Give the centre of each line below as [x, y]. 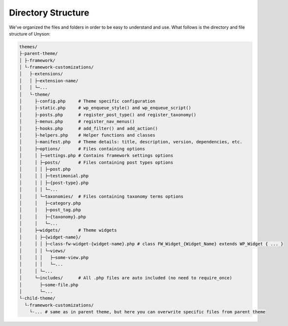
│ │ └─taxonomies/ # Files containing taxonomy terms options [101, 196]
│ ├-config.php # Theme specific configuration [87, 101]
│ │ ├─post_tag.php [50, 210]
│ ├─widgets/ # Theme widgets [68, 230]
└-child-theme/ [37, 298]
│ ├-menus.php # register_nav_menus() [77, 122]
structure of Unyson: [30, 34]
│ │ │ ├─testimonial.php [54, 176]
